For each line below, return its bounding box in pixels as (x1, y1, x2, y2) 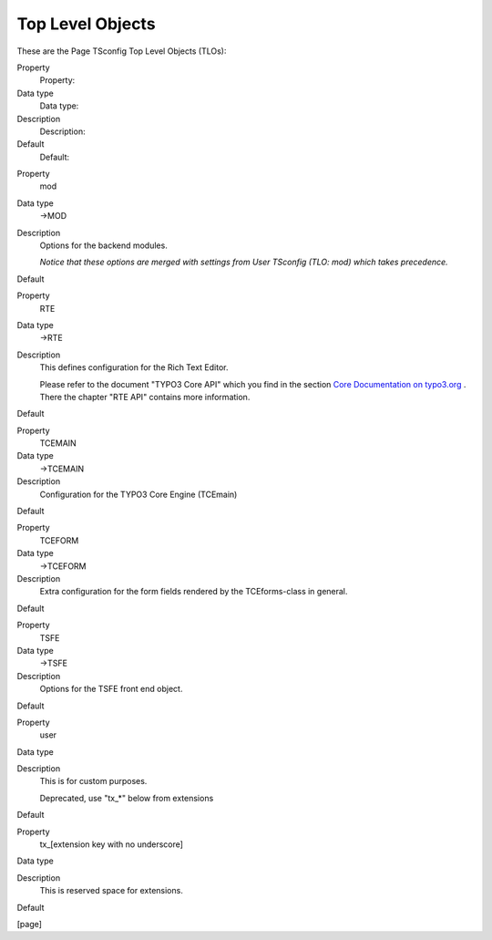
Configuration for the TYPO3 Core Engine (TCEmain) (39, 489, 238, 500)
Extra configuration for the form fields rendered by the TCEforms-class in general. (39, 586, 348, 597)
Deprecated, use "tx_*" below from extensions (39, 792, 214, 803)
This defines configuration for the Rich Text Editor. (39, 362, 229, 373)
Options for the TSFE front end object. (39, 684, 183, 695)
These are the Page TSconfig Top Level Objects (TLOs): (16, 46, 227, 57)
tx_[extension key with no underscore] (39, 839, 184, 850)
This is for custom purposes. (39, 776, 148, 787)
